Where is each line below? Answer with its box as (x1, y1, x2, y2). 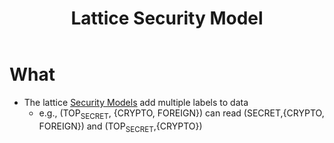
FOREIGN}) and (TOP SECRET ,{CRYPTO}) (38, 120, 203, 134)
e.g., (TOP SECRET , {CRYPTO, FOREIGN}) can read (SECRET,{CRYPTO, (38, 107, 325, 121)
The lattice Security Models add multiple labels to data (23, 96, 249, 108)
